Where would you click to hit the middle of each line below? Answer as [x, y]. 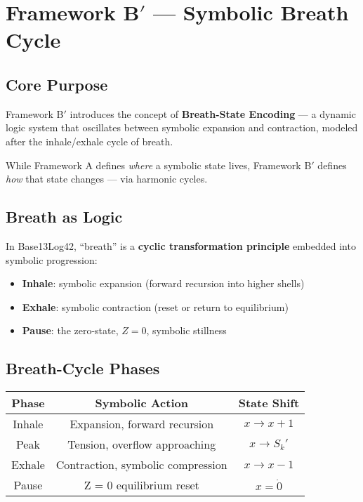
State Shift [269, 403]
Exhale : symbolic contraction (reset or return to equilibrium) [155, 306]
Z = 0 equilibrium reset [141, 485]
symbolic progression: [52, 259]
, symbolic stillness [186, 330]
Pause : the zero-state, [70, 330]
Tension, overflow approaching [142, 444]
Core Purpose [57, 84]
